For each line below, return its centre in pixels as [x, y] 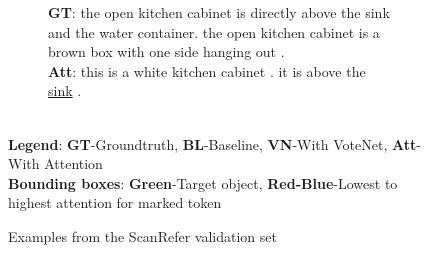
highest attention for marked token [115, 202]
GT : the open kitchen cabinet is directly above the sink [219, 12]
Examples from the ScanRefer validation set [142, 235]
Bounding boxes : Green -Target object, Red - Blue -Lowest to [203, 182]
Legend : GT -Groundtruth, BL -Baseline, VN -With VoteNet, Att [212, 143]
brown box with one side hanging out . [166, 51]
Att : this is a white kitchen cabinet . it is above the [207, 70]
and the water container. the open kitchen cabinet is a [214, 31]
